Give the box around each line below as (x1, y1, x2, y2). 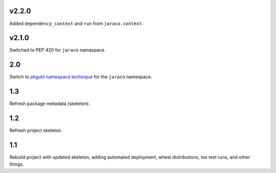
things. (9, 161, 24, 167)
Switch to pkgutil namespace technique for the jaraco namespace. (9, 74, 153, 80)
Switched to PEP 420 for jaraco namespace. (9, 47, 106, 53)
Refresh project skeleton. (9, 128, 62, 134)
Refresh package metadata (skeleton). (9, 101, 90, 107)
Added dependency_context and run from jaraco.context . (9, 20, 143, 27)
